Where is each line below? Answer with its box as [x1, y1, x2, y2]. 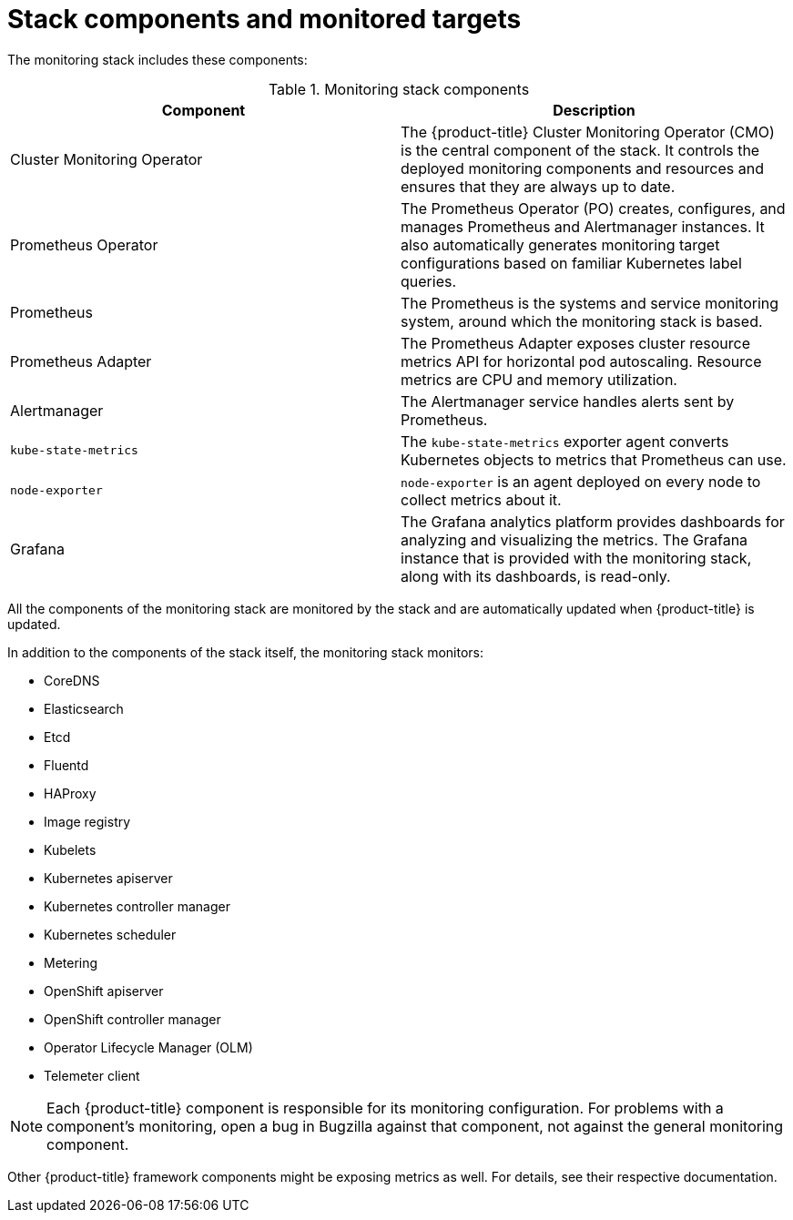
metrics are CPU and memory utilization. [401, 370, 677, 389]
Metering [44, 954, 98, 971]
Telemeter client [44, 1067, 140, 1083]
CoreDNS [44, 672, 100, 688]
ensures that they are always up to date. [401, 177, 676, 196]
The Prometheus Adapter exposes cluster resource [401, 333, 750, 352]
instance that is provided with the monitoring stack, [401, 548, 752, 567]
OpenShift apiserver [44, 982, 164, 999]
